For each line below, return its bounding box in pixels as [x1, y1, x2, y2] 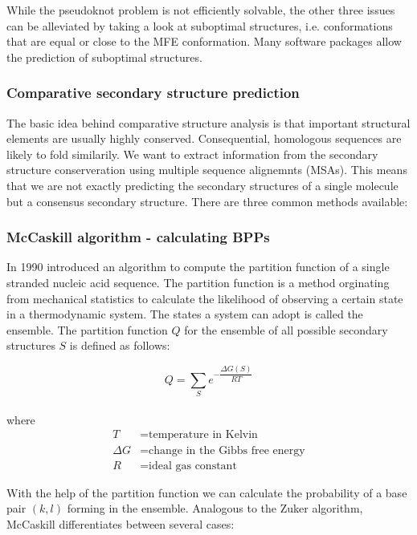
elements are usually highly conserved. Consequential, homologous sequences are [6, 130, 402, 147]
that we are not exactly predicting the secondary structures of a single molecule [6, 176, 399, 193]
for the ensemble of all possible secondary [184, 321, 388, 338]
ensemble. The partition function [6, 321, 168, 338]
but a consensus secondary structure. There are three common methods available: [6, 193, 408, 209]
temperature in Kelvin [149, 429, 258, 441]
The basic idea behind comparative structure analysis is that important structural [6, 114, 411, 131]
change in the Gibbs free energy [149, 444, 305, 456]
